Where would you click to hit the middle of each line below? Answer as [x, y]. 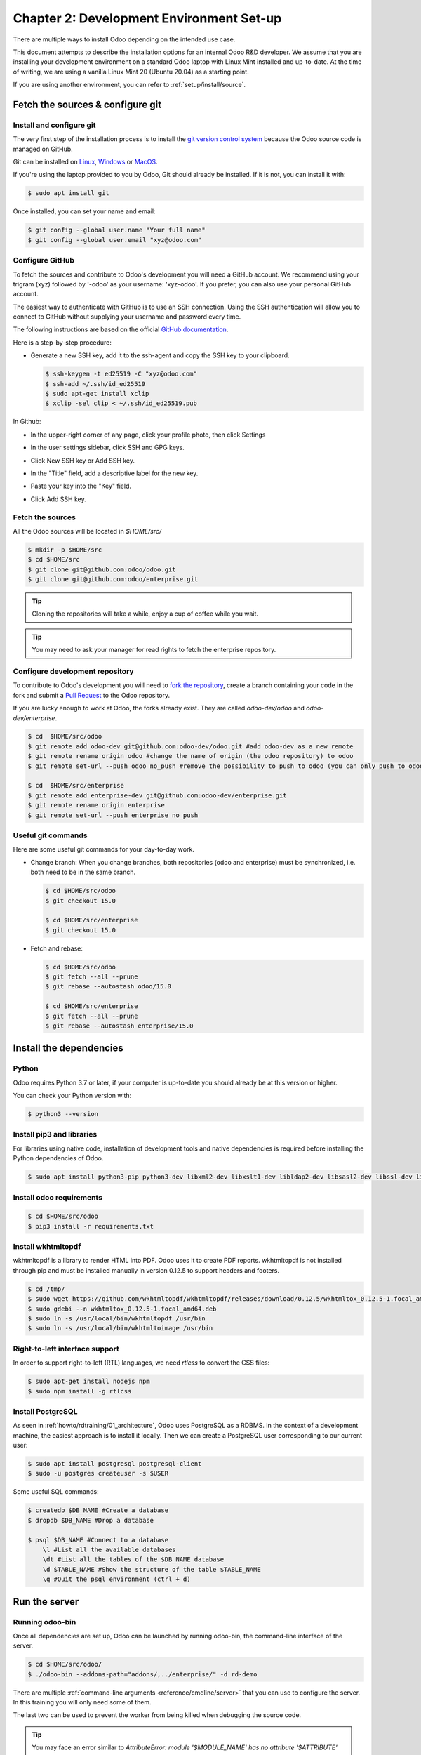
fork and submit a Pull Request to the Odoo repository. [92, 695]
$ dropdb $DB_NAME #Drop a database [91, 1520]
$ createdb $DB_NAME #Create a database [98, 1510]
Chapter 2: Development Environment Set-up [147, 18]
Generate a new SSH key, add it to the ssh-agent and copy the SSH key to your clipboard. [160, 355]
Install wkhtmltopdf [47, 1247]
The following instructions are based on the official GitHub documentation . [121, 329]
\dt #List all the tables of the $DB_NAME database [133, 1559]
